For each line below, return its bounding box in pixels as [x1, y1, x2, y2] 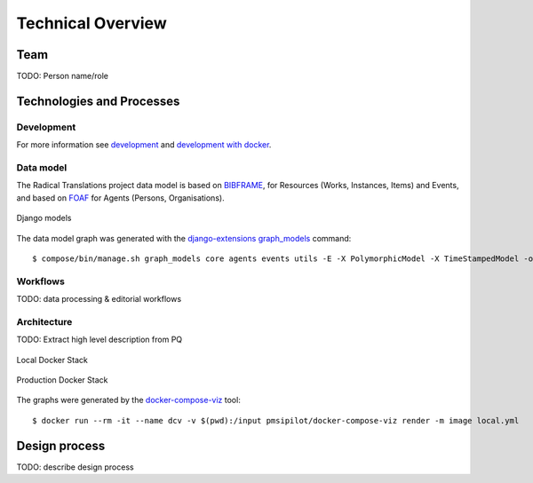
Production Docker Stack [16, 374, 108, 385]
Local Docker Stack [16, 354, 89, 365]
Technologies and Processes [16, 93, 180, 108]
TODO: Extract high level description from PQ [16, 334, 183, 345]
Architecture [16, 315, 73, 328]
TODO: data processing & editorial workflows [16, 294, 182, 305]
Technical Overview [16, 13, 168, 33]
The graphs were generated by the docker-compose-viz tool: [16, 395, 242, 406]
